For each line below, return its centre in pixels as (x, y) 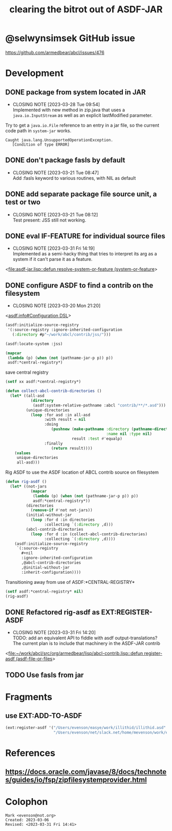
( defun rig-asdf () (26, 482)
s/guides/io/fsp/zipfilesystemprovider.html (76, 779)
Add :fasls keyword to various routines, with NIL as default (74, 178)
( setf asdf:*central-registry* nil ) (44, 591)
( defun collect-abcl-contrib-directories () (53, 391)
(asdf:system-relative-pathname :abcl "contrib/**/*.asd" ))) (99, 405)
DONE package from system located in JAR (76, 92)
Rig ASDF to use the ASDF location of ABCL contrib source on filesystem (82, 472)
